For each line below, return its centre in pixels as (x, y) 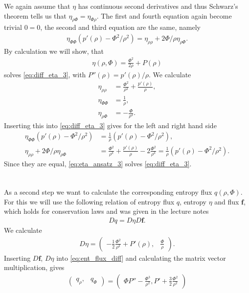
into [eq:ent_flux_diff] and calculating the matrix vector (141, 258)
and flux (227, 201)
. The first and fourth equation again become (164, 15)
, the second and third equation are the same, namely (120, 27)
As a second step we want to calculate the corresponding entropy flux (108, 192)
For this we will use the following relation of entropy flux (89, 201)
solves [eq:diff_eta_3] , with (45, 75)
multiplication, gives (34, 267)
